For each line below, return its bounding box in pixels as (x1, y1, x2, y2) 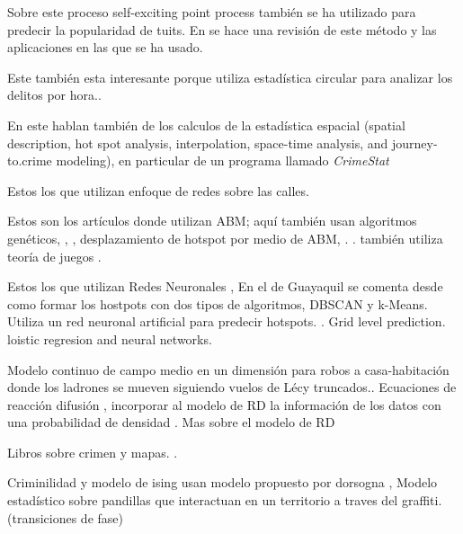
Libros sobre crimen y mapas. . (7, 442, 178, 461)
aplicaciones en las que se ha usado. (7, 38, 203, 57)
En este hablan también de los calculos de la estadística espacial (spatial (7, 115, 405, 134)
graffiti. (401, 491, 442, 510)
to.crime (7, 151, 52, 170)
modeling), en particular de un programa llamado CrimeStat (56, 151, 389, 170)
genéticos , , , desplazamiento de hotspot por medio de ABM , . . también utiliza (7, 228, 443, 247)
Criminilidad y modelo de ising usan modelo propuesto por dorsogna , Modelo (7, 473, 438, 492)
